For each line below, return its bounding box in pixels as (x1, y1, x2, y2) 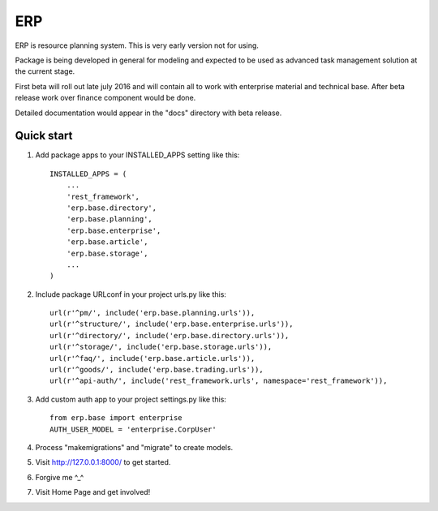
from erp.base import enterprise (49, 414, 182, 423)
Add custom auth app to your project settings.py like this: (35, 394, 227, 404)
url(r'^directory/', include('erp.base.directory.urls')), (49, 331, 290, 340)
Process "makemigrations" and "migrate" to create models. (35, 443, 234, 452)
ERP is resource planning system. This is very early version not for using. (15, 41, 260, 50)
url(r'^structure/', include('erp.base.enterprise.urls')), (49, 320, 294, 328)
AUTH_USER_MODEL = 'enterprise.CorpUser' (49, 424, 217, 434)
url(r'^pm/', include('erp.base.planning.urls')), (49, 308, 255, 318)
